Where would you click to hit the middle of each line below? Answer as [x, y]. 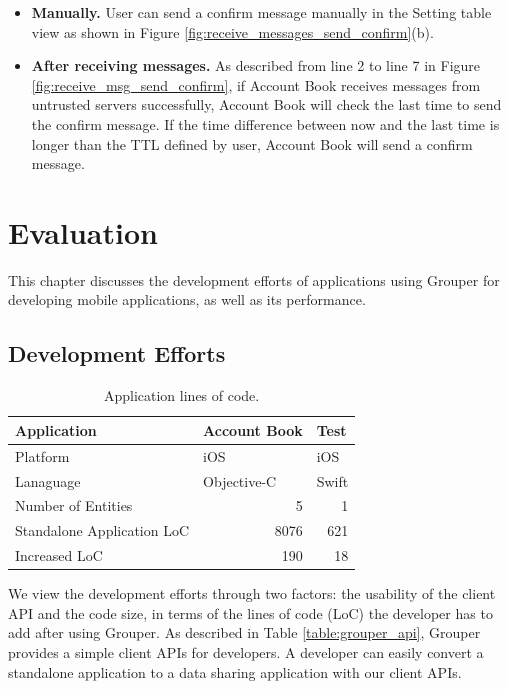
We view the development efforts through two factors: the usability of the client [252, 593]
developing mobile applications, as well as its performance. [187, 299]
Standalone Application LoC [102, 530]
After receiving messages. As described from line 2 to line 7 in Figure [256, 65]
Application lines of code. [181, 395]
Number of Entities [74, 505]
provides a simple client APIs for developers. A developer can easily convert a [246, 651]
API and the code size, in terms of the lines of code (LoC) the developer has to [250, 612]
